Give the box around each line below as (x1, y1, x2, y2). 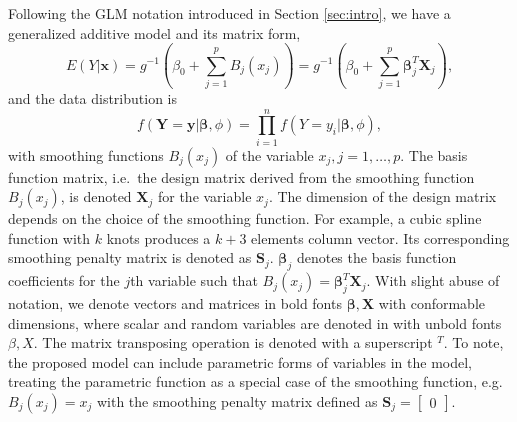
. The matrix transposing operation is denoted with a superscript (33, 332, 433, 353)
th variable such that (130, 270, 258, 291)
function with (8, 227, 91, 248)
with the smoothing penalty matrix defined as (96, 390, 378, 411)
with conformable (378, 293, 485, 313)
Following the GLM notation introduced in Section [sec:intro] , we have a (8, 3, 451, 23)
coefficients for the (8, 270, 120, 291)
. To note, (443, 332, 504, 353)
